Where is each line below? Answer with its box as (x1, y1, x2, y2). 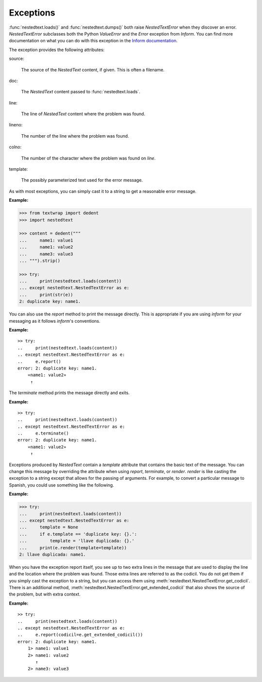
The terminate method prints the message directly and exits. (9, 390, 130, 396)
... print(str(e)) (19, 292, 73, 297)
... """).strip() (19, 258, 61, 263)
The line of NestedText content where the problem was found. (21, 111, 146, 117)
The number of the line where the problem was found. (21, 133, 130, 139)
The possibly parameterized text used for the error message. (21, 177, 143, 183)
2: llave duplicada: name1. (19, 552, 86, 557)
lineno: (9, 122, 23, 128)
